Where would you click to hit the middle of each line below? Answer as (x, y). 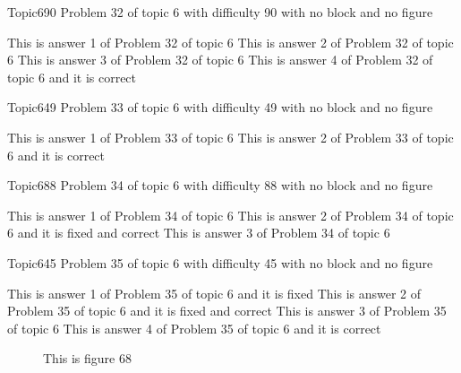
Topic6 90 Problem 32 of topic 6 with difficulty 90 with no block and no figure (220, 12)
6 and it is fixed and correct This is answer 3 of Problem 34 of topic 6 (199, 233)
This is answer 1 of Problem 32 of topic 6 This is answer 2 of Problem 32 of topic (230, 42)
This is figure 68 (87, 358)
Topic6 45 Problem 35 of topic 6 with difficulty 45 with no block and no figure (220, 262)
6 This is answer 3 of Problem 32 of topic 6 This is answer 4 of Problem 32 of (220, 60)
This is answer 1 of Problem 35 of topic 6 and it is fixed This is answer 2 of (214, 293)
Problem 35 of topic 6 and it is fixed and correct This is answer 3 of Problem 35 (227, 311)
